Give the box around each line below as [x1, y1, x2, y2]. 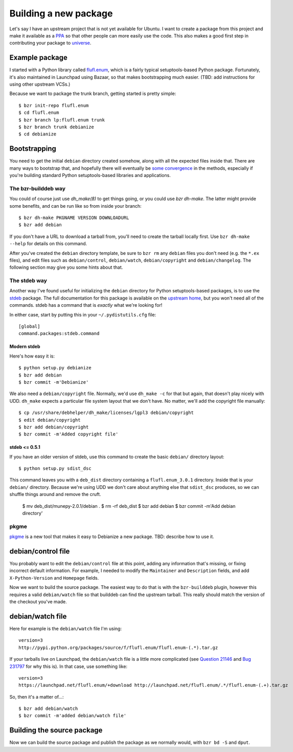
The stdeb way [9, 277, 47, 284]
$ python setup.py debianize [18, 365, 92, 371]
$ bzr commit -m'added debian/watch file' [18, 713, 127, 719]
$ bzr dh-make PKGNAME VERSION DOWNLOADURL [18, 214, 129, 221]
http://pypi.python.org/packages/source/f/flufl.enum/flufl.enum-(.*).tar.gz [18, 644, 218, 650]
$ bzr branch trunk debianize [18, 124, 95, 130]
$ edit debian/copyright [18, 417, 81, 423]
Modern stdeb [9, 344, 40, 350]
